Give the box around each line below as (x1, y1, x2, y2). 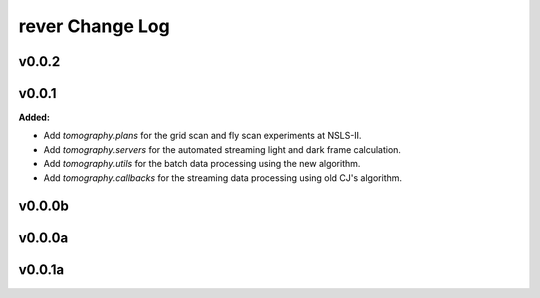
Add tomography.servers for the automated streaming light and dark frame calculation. (43, 143, 402, 155)
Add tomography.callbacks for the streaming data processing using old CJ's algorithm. (43, 171, 403, 184)
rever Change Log (18, 15, 170, 37)
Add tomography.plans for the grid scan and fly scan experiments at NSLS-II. (43, 130, 362, 142)
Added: (18, 111, 50, 124)
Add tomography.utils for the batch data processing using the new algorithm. (43, 158, 361, 170)
